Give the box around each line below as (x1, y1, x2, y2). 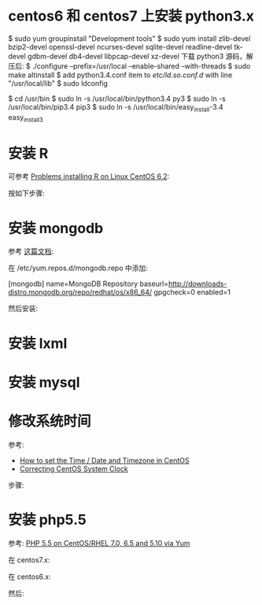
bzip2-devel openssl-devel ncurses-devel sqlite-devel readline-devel (8, 42, 233, 51)
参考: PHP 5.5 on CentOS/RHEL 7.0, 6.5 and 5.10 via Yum (8, 538, 190, 547)
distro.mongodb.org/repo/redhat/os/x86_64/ (8, 288, 152, 297)
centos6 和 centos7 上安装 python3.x (8, 7, 254, 25)
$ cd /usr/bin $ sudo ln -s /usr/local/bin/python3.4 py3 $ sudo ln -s (8, 94, 226, 103)
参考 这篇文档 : (8, 247, 54, 256)
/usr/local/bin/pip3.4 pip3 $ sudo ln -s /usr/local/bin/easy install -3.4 (8, 102, 224, 113)
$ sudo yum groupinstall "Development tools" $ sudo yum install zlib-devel (8, 33, 251, 43)
